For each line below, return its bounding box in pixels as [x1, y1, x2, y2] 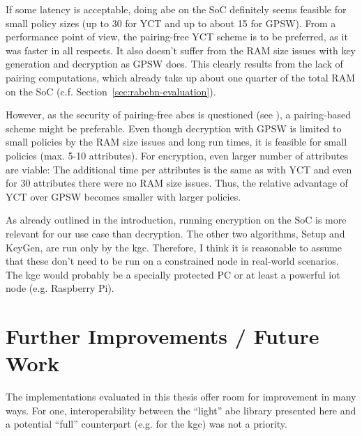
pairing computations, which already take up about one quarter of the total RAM [6, 70, 355, 84]
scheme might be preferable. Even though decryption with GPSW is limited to [6, 120, 342, 135]
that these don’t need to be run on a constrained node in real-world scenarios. [6, 254, 339, 268]
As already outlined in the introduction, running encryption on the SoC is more [6, 212, 347, 227]
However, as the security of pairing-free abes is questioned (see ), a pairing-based [6, 107, 351, 122]
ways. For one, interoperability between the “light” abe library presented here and [6, 403, 356, 417]
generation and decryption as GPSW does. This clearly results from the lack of [6, 56, 343, 71]
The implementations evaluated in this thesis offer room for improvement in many [6, 389, 356, 404]
